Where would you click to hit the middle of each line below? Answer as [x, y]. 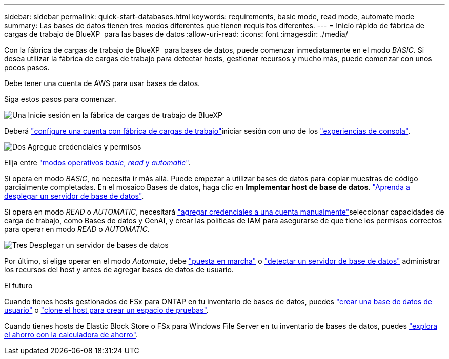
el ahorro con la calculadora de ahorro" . [71, 335]
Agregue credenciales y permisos [84, 147]
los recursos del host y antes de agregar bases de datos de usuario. [119, 270]
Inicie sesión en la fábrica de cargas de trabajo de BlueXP [125, 115]
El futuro [18, 286]
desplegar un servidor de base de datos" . [74, 196]
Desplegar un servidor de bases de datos [99, 245]
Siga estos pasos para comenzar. [60, 99]
